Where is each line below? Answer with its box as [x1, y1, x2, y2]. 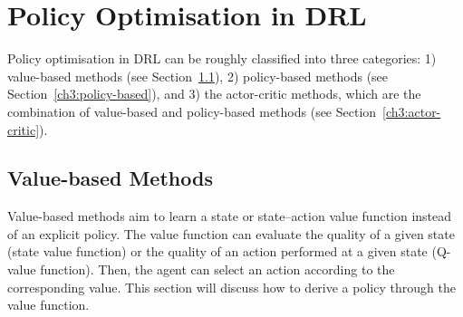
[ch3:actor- [382, 101, 441, 120]
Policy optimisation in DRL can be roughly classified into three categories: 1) [7, 49, 437, 68]
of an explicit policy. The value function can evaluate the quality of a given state [7, 224, 455, 243]
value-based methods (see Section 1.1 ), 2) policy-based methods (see [7, 66, 389, 85]
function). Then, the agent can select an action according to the [40, 260, 395, 279]
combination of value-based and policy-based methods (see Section [7, 101, 377, 120]
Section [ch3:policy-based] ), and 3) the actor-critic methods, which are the [7, 84, 421, 103]
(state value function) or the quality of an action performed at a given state [7, 242, 428, 261]
